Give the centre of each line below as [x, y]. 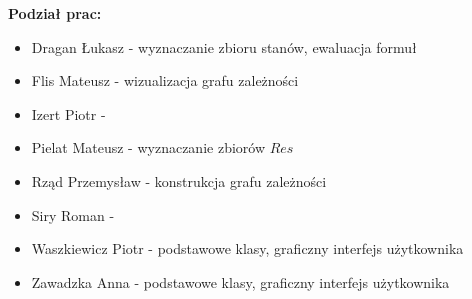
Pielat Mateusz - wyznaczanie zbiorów [148, 147]
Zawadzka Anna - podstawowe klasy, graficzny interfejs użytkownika [240, 281]
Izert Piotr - [68, 113]
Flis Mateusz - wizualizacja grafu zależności [165, 80]
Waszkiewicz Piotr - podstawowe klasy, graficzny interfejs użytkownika [247, 248]
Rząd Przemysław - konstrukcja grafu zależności [179, 180]
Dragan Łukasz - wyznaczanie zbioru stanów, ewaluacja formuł [224, 46]
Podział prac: [55, 13]
